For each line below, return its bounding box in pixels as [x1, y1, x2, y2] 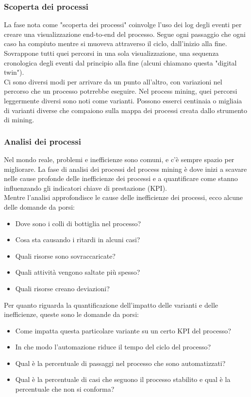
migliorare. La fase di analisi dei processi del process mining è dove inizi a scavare [4, 164, 247, 174]
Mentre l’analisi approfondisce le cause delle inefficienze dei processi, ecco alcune [4, 192, 243, 202]
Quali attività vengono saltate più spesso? [15, 267, 140, 277]
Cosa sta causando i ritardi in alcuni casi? [15, 234, 140, 245]
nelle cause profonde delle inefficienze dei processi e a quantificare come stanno [4, 173, 238, 183]
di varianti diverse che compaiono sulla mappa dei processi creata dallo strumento [4, 105, 248, 115]
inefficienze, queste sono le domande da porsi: [4, 309, 139, 319]
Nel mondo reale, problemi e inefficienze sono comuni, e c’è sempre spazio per [4, 154, 234, 164]
